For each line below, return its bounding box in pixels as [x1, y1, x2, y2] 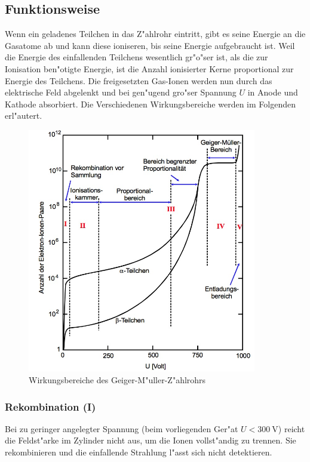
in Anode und [247, 86, 298, 98]
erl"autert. [5, 109, 42, 122]
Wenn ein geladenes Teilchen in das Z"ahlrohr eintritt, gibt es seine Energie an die [5, 27, 306, 40]
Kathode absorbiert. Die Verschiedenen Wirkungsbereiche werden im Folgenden [5, 97, 296, 110]
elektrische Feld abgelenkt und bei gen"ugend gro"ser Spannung [5, 86, 237, 98]
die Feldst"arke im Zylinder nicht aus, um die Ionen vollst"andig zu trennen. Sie [5, 434, 296, 446]
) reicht [278, 422, 305, 435]
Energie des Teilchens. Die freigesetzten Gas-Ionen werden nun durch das [5, 74, 272, 87]
